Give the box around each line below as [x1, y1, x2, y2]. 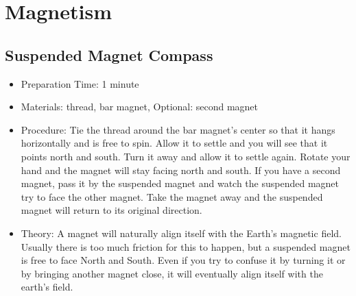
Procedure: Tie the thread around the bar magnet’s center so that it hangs [21, 122, 335, 136]
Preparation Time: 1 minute [21, 76, 139, 90]
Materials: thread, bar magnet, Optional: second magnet [21, 99, 259, 114]
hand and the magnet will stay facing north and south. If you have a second [21, 162, 341, 177]
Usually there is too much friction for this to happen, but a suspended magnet [21, 239, 351, 254]
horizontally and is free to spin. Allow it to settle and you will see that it [21, 136, 328, 150]
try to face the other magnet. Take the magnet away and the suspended [21, 189, 323, 203]
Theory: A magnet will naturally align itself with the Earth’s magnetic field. [21, 225, 342, 240]
